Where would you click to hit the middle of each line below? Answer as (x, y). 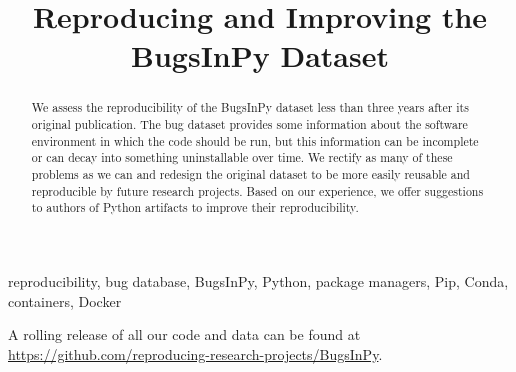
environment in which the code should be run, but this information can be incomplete (255, 140)
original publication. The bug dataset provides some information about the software (249, 124)
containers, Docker (65, 300)
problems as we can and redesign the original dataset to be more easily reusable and (250, 173)
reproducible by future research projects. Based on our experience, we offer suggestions (257, 190)
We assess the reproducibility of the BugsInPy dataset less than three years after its (250, 107)
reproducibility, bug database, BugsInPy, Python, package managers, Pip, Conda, (258, 280)
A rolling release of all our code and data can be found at (184, 334)
